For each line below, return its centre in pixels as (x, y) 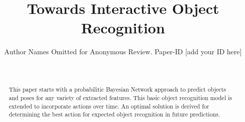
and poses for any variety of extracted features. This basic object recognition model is (120, 97)
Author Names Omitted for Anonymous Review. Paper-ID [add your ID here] (123, 52)
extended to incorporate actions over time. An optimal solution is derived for (109, 106)
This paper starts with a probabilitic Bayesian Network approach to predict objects (117, 89)
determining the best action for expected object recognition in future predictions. (114, 114)
